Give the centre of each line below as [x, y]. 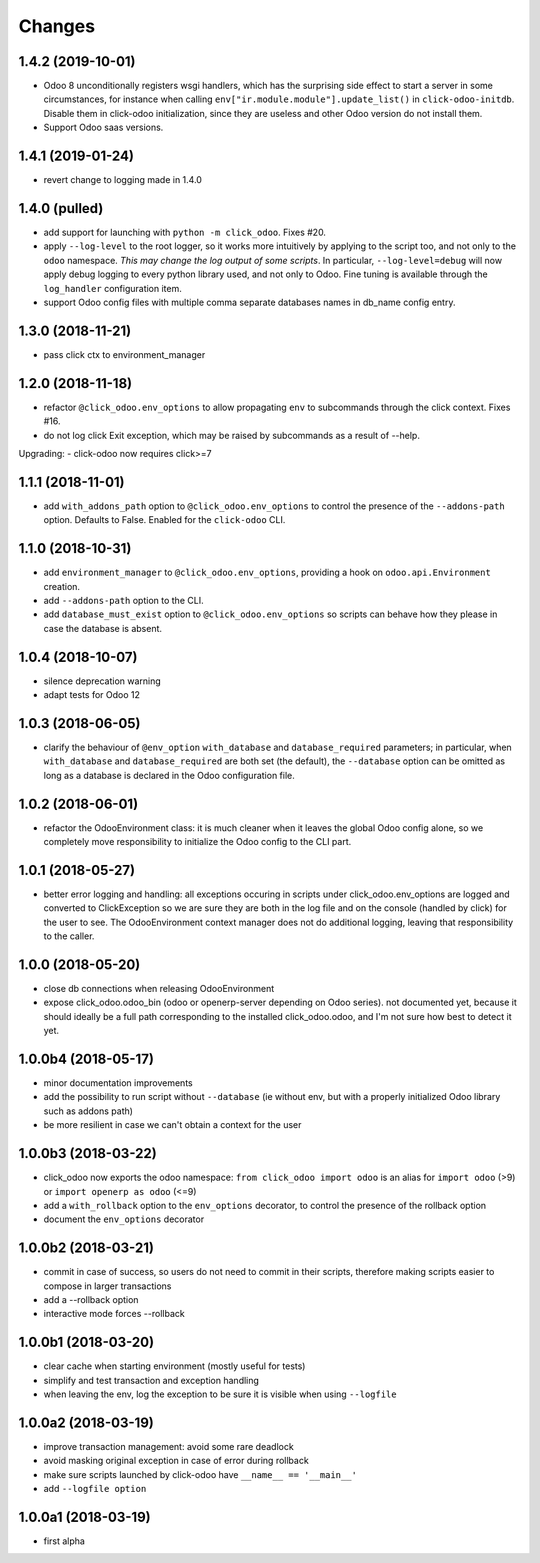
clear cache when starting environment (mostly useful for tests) [174, 1366]
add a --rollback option [91, 1300]
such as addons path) [88, 1111]
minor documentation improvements [118, 1083]
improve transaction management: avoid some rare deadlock [168, 1447]
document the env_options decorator [124, 1219]
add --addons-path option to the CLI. [123, 600]
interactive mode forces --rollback [114, 1314]
